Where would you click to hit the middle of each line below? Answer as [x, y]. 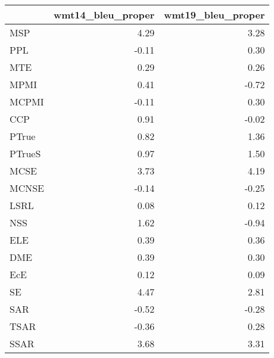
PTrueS [25, 153]
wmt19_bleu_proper [214, 15]
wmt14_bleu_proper [104, 15]
